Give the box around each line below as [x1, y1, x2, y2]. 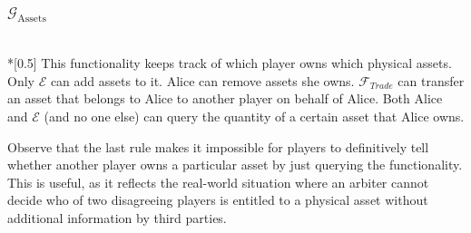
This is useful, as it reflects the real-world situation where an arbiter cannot [7, 172, 429, 191]
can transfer [397, 71, 465, 90]
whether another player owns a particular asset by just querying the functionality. [7, 155, 463, 174]
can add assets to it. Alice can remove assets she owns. [50, 71, 355, 90]
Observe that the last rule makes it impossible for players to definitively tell [7, 137, 429, 156]
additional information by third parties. [7, 208, 227, 227]
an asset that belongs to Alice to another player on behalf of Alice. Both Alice [7, 89, 443, 108]
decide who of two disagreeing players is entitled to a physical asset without [7, 190, 428, 209]
